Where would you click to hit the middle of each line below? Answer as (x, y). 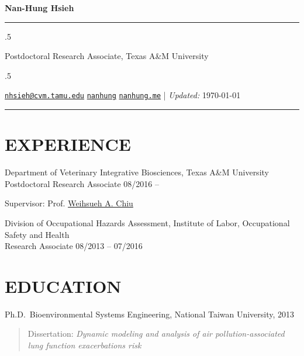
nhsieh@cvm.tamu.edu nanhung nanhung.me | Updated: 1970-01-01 (123, 95)
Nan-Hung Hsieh (39, 8)
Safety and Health (37, 234)
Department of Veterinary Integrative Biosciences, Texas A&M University (137, 172)
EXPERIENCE (68, 144)
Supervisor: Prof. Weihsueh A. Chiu (69, 203)
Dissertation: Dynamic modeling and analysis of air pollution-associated (156, 333)
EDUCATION (63, 286)
